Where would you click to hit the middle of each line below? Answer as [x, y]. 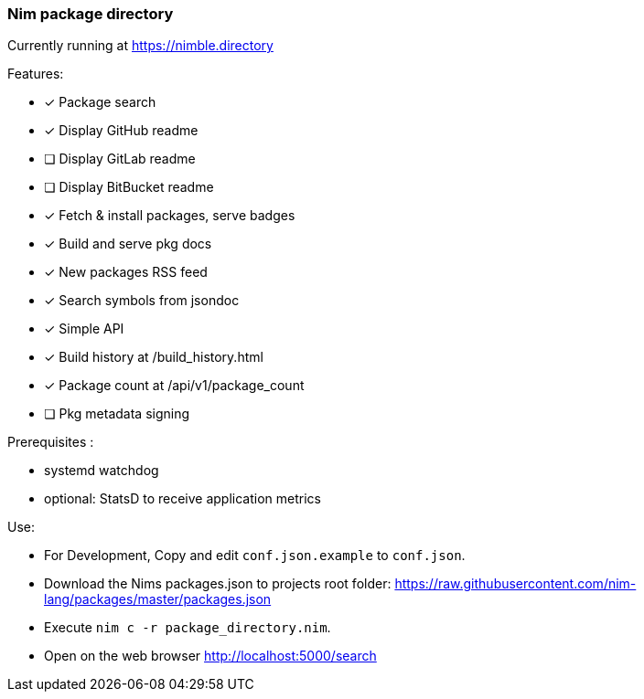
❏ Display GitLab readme [120, 159]
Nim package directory [91, 14]
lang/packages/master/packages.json [158, 599]
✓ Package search [100, 102]
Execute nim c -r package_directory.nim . [188, 628]
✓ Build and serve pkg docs [128, 244]
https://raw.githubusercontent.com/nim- [515, 584]
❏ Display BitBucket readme [129, 187]
